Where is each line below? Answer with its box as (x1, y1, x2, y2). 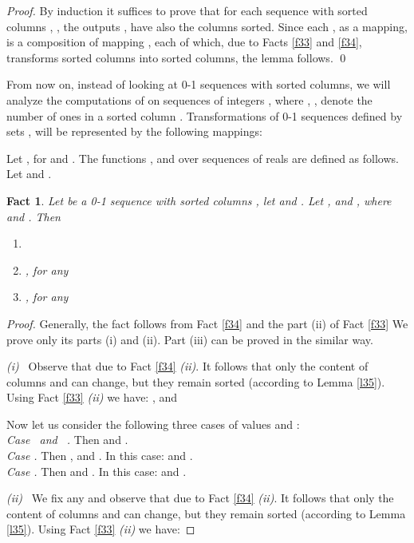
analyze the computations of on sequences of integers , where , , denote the (6, 91, 373, 108)
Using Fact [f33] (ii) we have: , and (6, 389, 178, 406)
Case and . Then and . (6, 431, 128, 448)
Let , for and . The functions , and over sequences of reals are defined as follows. (6, 149, 399, 166)
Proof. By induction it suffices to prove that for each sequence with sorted (6, 2, 368, 18)
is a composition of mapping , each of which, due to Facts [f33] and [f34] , (6, 34, 362, 50)
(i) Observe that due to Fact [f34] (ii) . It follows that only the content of (6, 358, 369, 375)
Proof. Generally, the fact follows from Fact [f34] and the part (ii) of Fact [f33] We (6, 315, 408, 331)
